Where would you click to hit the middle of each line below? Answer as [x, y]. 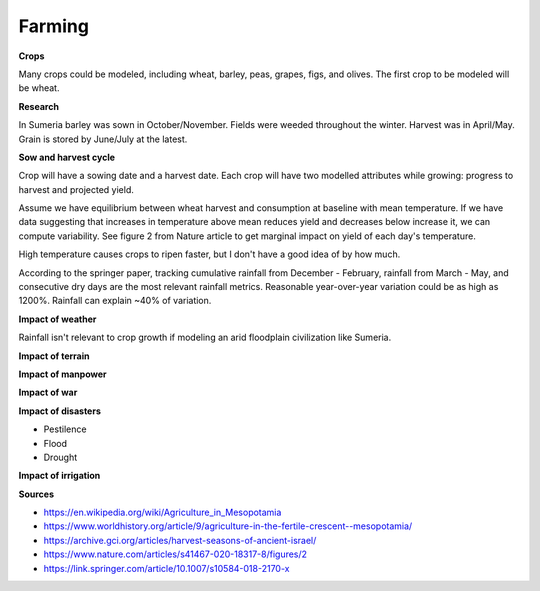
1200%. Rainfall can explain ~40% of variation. [115, 301]
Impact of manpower [62, 374]
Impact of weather [57, 319]
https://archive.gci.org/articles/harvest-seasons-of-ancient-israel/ [180, 540]
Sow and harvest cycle [66, 157]
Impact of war [48, 392]
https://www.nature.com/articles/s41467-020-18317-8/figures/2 [175, 554]
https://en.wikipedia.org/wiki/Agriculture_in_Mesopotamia [162, 512]
